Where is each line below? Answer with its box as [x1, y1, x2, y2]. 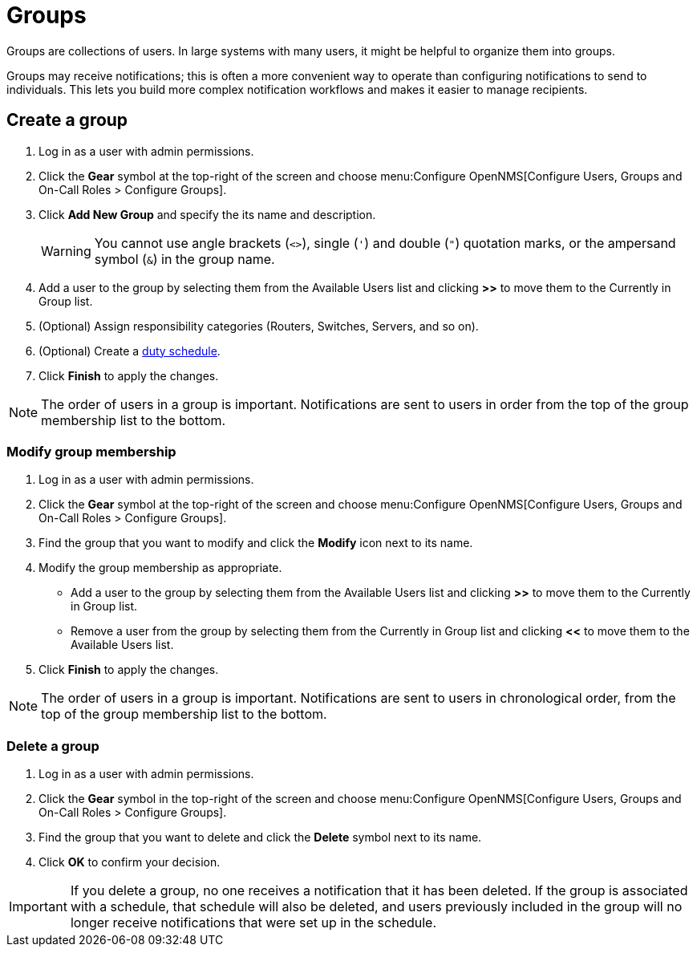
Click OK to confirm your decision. [38, 855, 221, 870]
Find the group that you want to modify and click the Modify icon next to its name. [38, 536, 473, 550]
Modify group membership [6, 443, 176, 460]
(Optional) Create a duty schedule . [38, 343, 221, 358]
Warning [41, 242, 91, 259]
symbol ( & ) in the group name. [94, 250, 275, 267]
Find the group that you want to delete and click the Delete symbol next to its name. [38, 830, 482, 845]
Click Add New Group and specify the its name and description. [38, 207, 376, 221]
